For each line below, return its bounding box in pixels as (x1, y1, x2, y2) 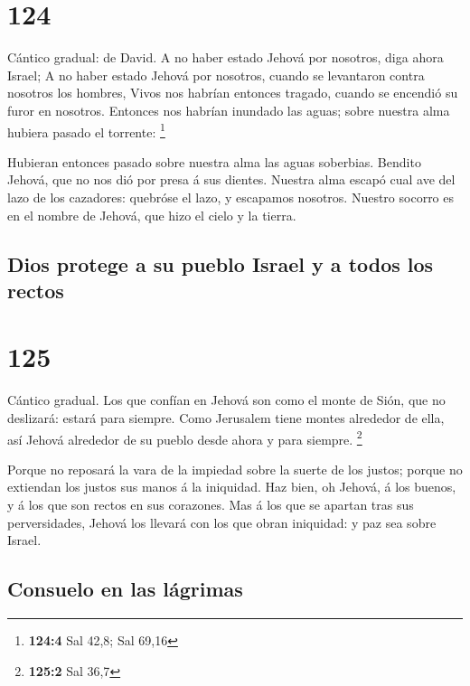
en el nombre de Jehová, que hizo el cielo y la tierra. (7, 205, 296, 224)
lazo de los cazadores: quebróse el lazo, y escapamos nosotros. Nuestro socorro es (7, 187, 455, 206)
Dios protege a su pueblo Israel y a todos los (7, 249, 434, 277)
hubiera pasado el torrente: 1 (7, 119, 165, 141)
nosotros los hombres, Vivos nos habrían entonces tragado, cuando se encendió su (7, 83, 458, 102)
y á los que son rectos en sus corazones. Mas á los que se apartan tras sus (7, 495, 414, 514)
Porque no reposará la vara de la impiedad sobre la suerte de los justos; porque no (7, 459, 463, 478)
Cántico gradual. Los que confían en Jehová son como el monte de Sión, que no (7, 390, 446, 409)
